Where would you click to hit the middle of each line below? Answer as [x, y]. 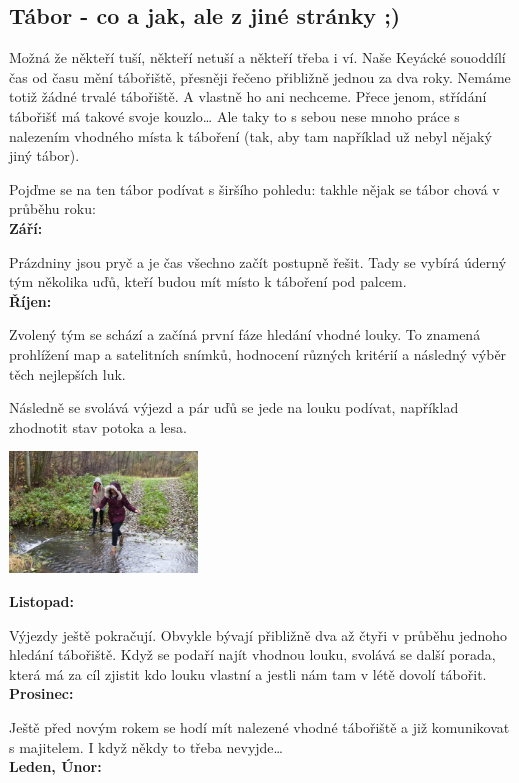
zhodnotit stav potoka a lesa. [98, 426]
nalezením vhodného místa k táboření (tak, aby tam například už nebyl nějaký [250, 135]
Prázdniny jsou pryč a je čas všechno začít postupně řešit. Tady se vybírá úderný [258, 261]
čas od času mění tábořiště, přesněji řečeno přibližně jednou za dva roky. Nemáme [260, 76]
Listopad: [42, 601]
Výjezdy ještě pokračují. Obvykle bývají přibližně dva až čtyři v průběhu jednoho [258, 634]
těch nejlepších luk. [67, 373]
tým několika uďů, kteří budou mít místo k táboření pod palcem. [208, 281]
